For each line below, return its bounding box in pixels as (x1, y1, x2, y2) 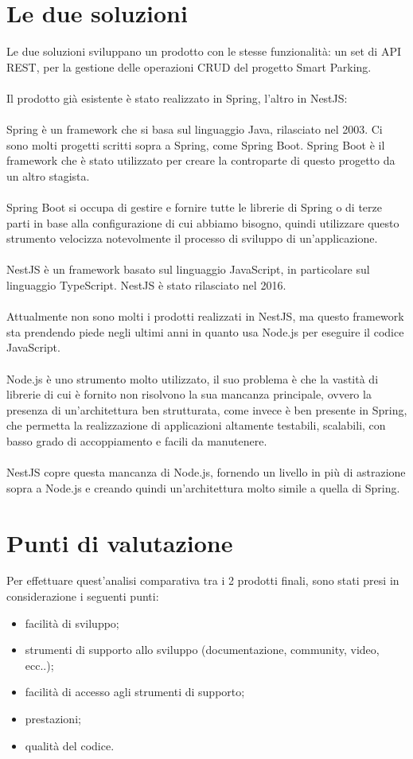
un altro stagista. (6, 167, 90, 184)
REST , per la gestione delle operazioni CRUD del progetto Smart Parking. (6, 58, 372, 75)
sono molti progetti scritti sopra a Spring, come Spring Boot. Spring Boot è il (6, 136, 385, 153)
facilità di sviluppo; (25, 614, 119, 631)
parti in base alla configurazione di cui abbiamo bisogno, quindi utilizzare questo (6, 214, 399, 231)
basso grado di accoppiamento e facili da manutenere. (6, 432, 267, 449)
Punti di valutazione (6, 526, 233, 559)
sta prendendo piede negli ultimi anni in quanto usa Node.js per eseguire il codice (6, 323, 404, 340)
